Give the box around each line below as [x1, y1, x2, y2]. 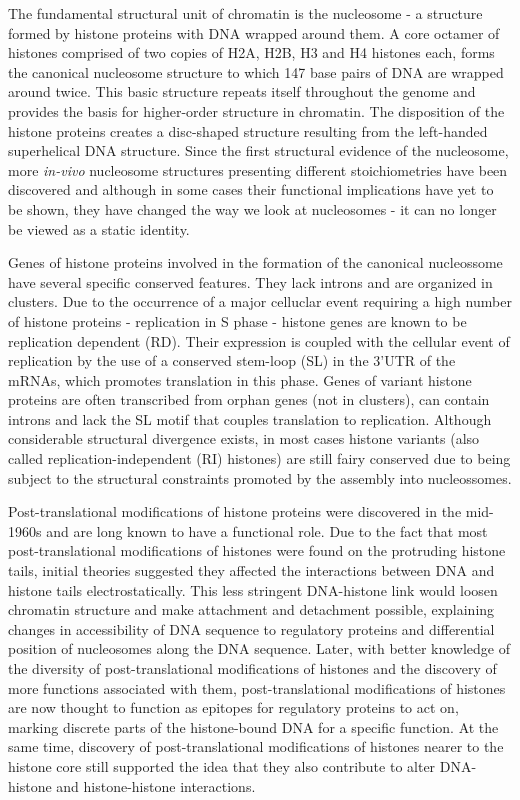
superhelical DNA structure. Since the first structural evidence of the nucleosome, [8, 140, 509, 161]
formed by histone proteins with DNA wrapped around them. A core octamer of [8, 22, 500, 43]
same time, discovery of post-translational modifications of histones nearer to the [8, 736, 504, 757]
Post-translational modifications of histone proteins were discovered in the [8, 501, 462, 522]
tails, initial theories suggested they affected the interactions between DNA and [8, 560, 495, 581]
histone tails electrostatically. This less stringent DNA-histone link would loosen [8, 579, 498, 600]
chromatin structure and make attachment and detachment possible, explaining [8, 599, 495, 620]
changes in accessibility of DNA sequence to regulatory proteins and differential [8, 618, 495, 639]
